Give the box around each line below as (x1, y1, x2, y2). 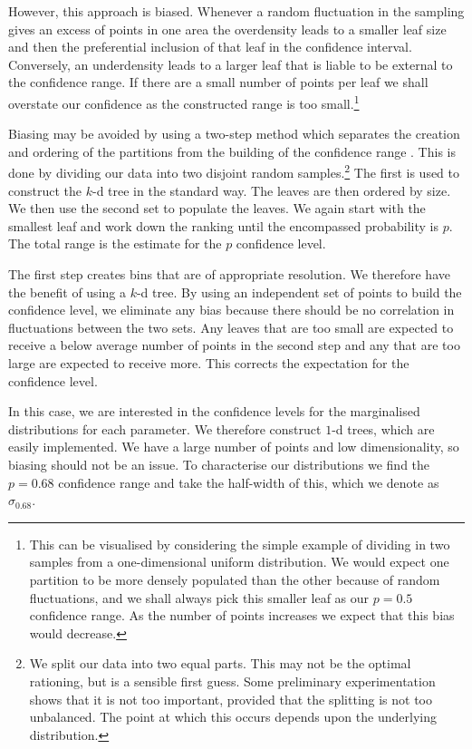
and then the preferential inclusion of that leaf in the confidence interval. (8, 37, 412, 56)
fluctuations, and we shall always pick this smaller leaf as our (29, 588, 370, 607)
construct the (8, 180, 82, 199)
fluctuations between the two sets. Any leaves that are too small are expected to (8, 317, 454, 336)
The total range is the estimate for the (8, 234, 222, 253)
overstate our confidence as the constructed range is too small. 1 (8, 91, 360, 112)
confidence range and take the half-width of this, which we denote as (58, 472, 439, 491)
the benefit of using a (8, 282, 126, 301)
